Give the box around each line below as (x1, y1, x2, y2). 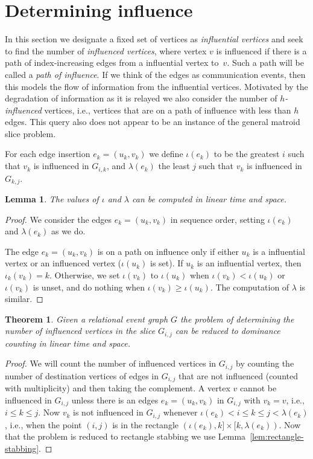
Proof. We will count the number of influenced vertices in (5, 357, 217, 370)
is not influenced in (73, 406, 144, 419)
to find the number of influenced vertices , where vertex (5, 44, 207, 57)
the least (158, 159, 190, 172)
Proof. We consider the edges (5, 213, 112, 225)
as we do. (51, 225, 86, 237)
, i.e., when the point (5, 418, 82, 431)
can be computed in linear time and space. (132, 192, 287, 205)
